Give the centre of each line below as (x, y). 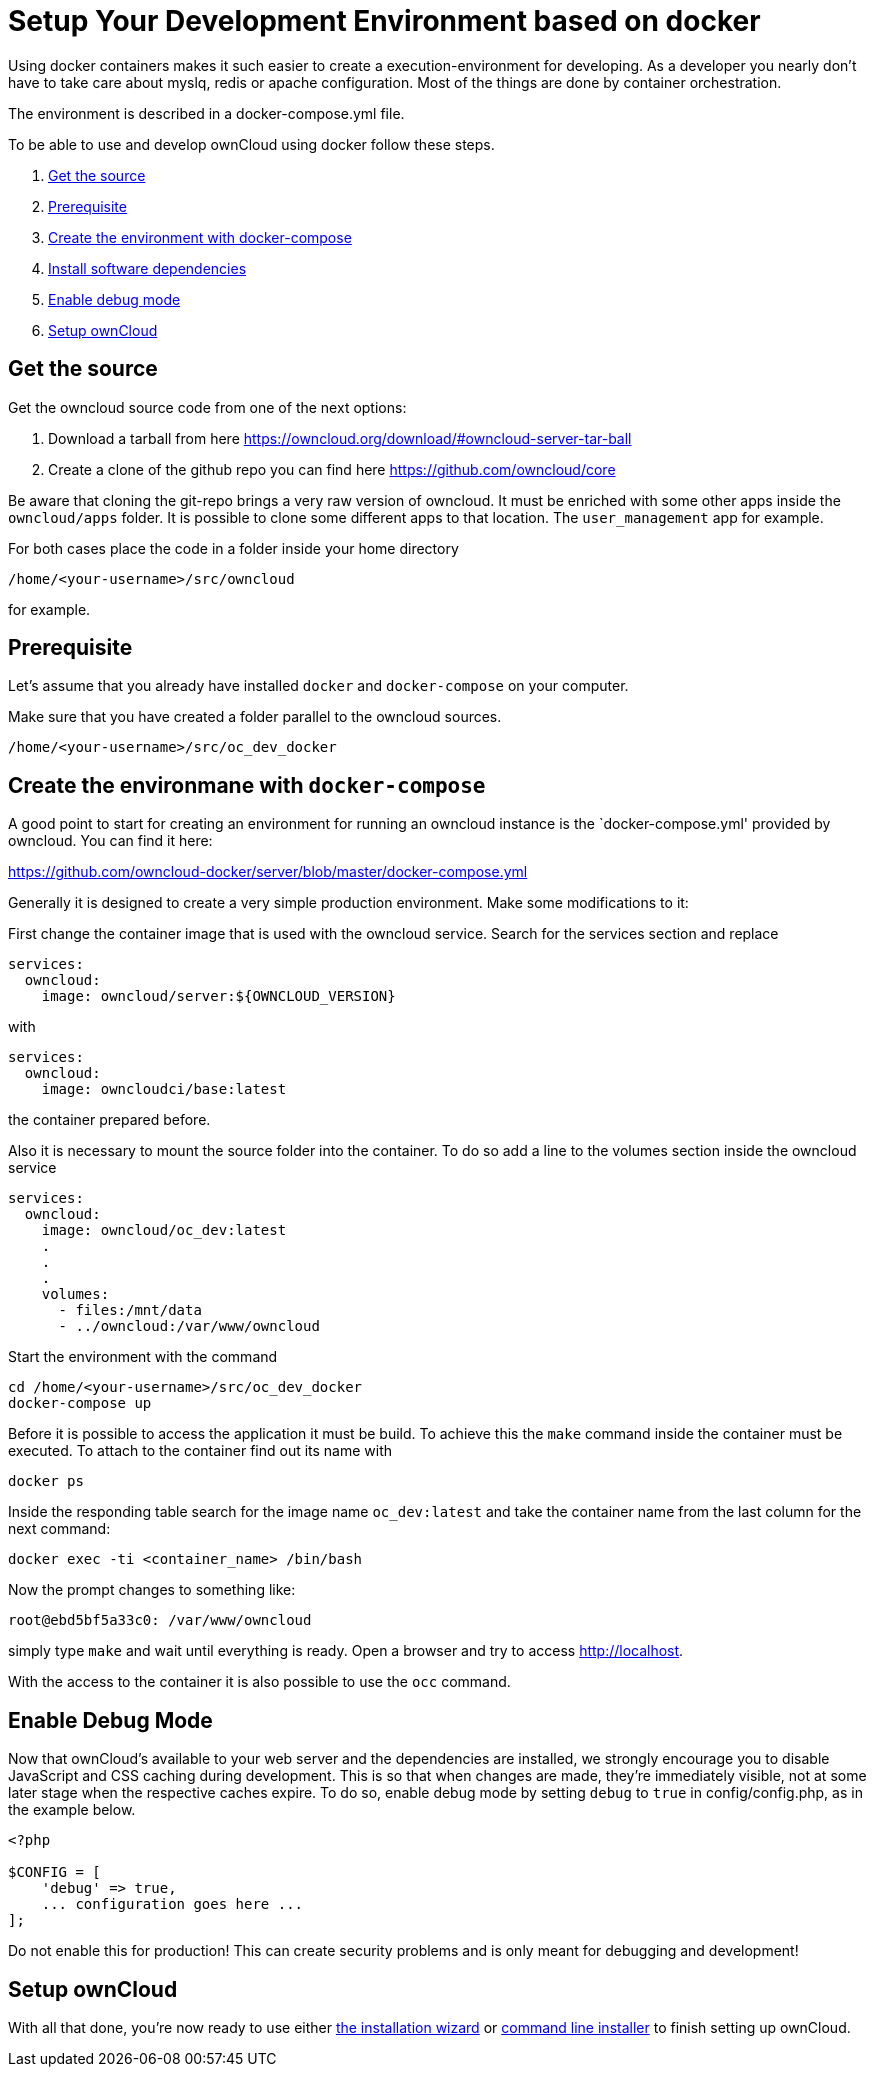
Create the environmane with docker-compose (247, 785)
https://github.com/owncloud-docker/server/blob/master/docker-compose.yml (268, 872)
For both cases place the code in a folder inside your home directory (233, 548)
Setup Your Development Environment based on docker (384, 21)
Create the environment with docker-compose (200, 237)
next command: (59, 1529)
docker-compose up (80, 1403)
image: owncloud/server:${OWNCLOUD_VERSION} (218, 996)
